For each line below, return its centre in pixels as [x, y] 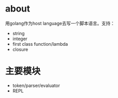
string [19, 33]
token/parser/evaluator [36, 85]
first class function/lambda [40, 44]
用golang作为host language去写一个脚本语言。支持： [60, 23]
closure [20, 49]
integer [20, 39]
